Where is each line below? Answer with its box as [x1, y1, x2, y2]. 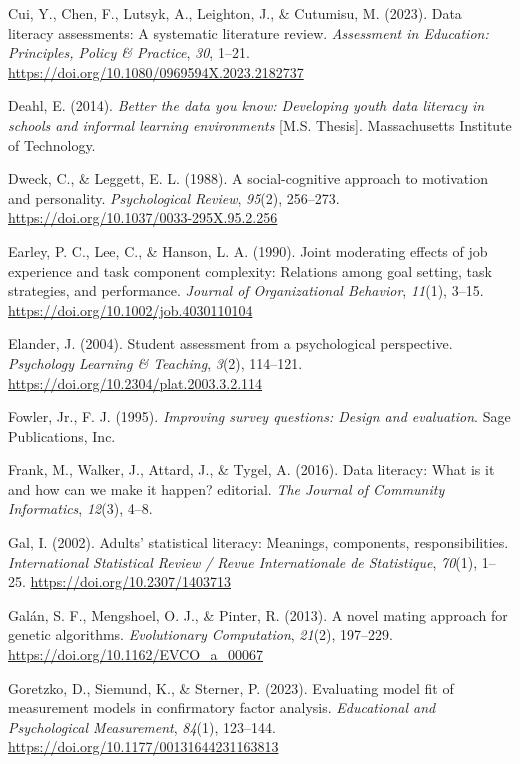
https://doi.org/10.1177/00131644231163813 [8, 736, 279, 757]
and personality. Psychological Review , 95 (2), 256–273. [8, 187, 340, 208]
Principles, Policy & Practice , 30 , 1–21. [8, 42, 250, 63]
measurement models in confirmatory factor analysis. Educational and [8, 697, 436, 718]
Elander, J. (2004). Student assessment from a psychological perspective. [8, 333, 453, 354]
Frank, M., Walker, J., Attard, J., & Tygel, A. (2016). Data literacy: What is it [8, 459, 495, 480]
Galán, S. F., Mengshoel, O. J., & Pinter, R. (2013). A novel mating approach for [8, 604, 508, 625]
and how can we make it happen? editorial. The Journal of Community [8, 478, 445, 499]
